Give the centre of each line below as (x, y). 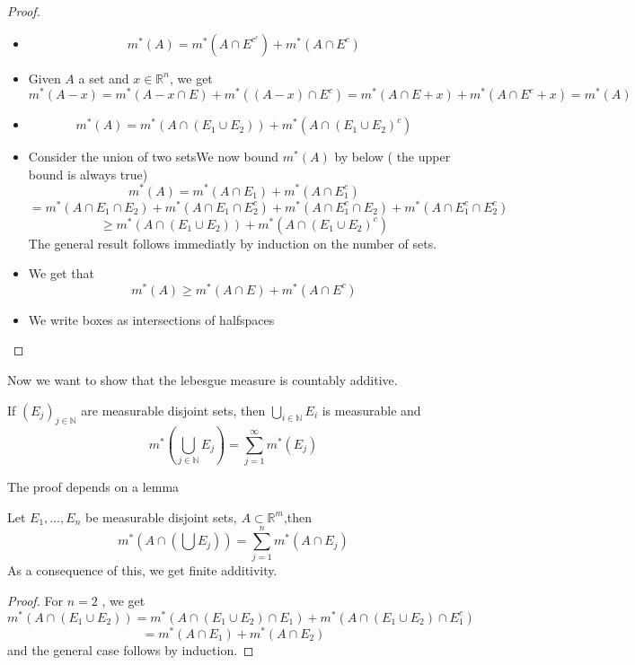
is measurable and (371, 410)
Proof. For (35, 601)
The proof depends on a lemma (93, 487)
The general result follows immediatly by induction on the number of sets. (233, 243)
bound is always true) (88, 174)
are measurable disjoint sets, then (173, 410)
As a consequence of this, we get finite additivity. (142, 570)
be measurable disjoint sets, (161, 516)
